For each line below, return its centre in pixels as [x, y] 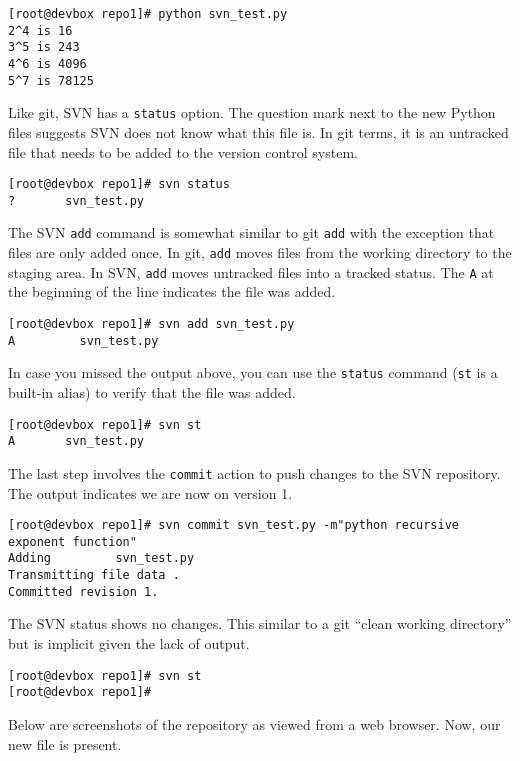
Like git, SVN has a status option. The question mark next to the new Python [252, 112]
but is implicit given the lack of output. [129, 643]
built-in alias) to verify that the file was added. [152, 391]
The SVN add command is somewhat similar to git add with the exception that [251, 232]
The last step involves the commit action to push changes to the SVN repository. [254, 472]
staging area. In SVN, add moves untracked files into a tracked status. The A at [251, 271]
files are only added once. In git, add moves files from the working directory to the [260, 252]
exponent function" [72, 541]
